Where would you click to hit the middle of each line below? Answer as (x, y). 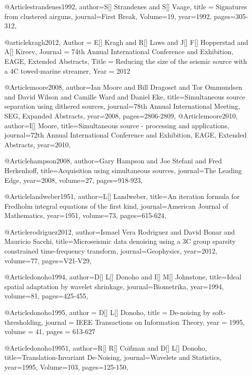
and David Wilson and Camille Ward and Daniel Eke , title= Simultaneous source (125, 96)
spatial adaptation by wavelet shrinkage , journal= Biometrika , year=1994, (114, 286)
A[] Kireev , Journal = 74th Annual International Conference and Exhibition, (119, 51)
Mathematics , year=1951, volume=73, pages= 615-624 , (85, 215)
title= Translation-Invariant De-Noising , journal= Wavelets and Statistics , (113, 357)
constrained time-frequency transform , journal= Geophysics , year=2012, (111, 251)
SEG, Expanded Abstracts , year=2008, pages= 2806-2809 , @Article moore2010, (121, 115)
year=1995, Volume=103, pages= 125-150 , (66, 367)
